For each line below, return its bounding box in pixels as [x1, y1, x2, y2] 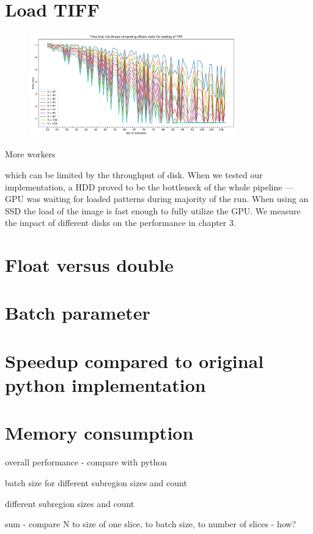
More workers [5, 148, 56, 160]
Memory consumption [5, 420, 194, 445]
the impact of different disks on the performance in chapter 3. [5, 216, 236, 229]
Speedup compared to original [5, 348, 264, 373]
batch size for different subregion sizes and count [5, 476, 187, 489]
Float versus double [5, 252, 174, 277]
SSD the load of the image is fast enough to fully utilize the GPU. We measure [5, 204, 301, 217]
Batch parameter [5, 300, 150, 325]
